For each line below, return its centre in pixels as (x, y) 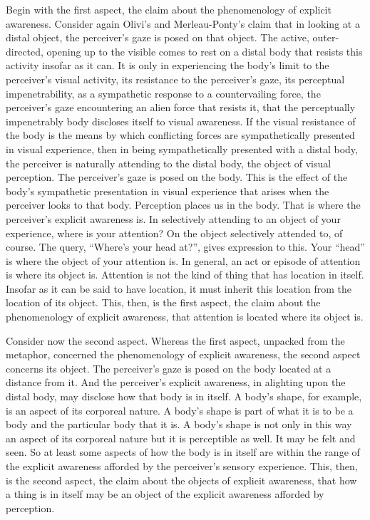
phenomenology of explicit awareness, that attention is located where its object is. (185, 317)
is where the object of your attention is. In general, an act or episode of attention (183, 260)
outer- (326, 37)
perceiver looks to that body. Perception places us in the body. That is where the (183, 205)
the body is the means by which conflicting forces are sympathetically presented (180, 135)
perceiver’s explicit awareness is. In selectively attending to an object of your (173, 218)
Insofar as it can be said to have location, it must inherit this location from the (179, 288)
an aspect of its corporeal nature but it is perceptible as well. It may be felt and (181, 438)
